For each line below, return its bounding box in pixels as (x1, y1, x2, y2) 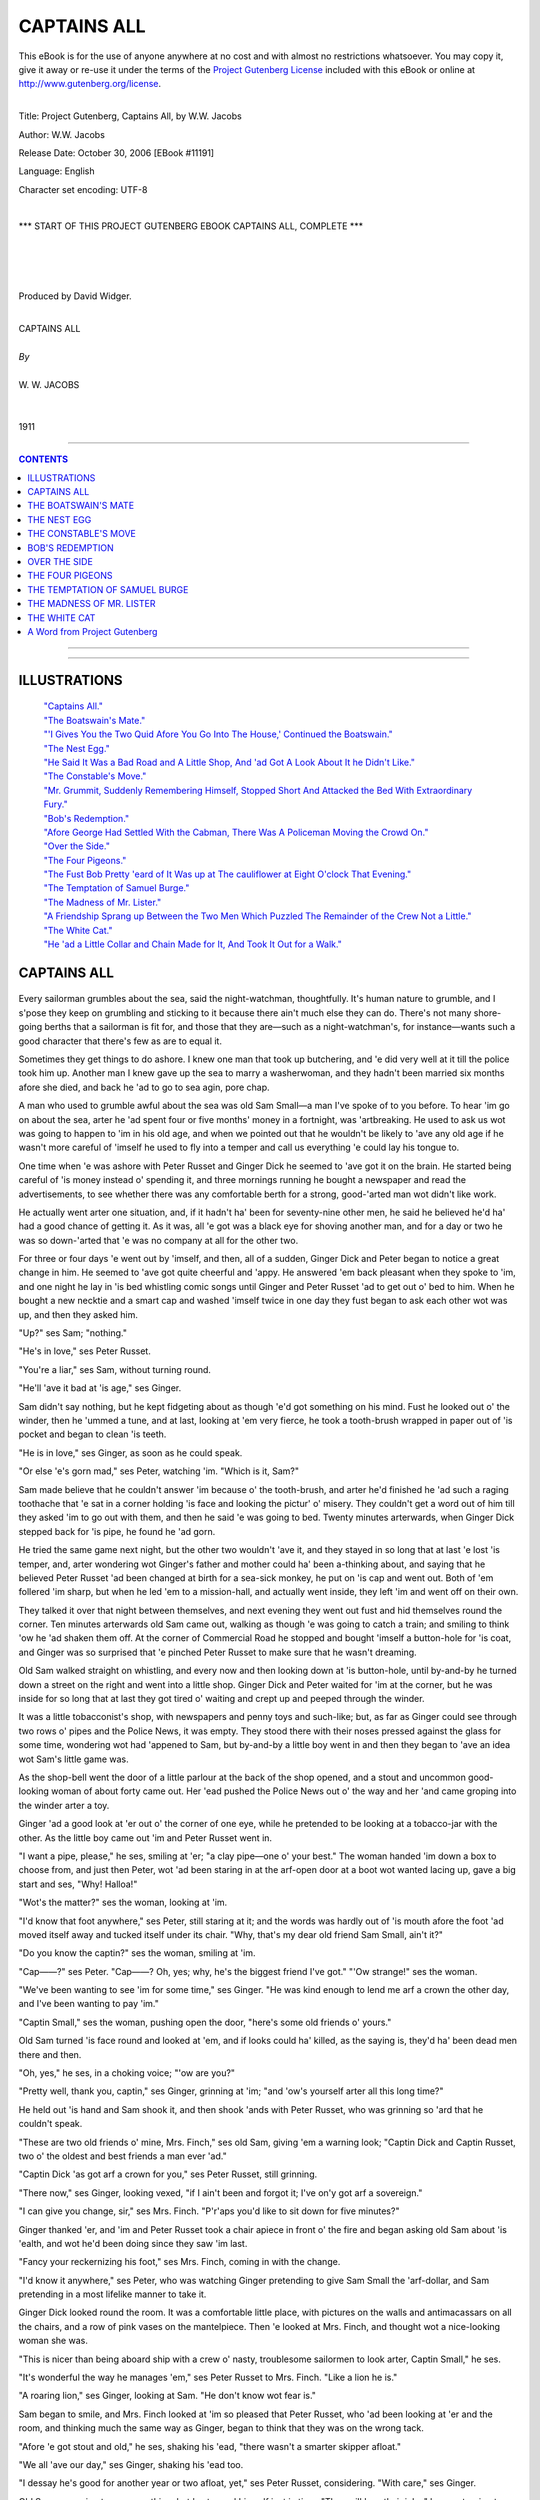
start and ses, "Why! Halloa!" (18, 1878, 138, 1890)
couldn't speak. (18, 2118, 83, 2130)
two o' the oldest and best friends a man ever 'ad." (18, 2150, 227, 2162)
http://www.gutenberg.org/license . (18, 78, 162, 90)
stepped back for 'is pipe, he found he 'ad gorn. (18, 1525, 216, 1537)
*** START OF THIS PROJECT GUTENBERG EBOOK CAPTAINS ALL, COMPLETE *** (18, 220, 364, 232)
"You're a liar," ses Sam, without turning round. (18, 1363, 212, 1375)
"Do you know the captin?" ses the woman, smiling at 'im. (18, 1947, 256, 1959)
